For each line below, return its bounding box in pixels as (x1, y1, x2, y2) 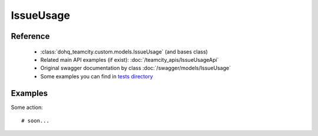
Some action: (11, 104, 44, 111)
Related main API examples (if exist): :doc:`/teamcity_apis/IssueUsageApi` (40, 56, 219, 63)
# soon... (21, 118, 49, 124)
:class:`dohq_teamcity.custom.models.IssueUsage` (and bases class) (40, 48, 208, 55)
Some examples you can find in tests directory (40, 72, 153, 79)
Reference (11, 31, 50, 41)
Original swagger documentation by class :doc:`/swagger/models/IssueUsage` (40, 65, 231, 72)
